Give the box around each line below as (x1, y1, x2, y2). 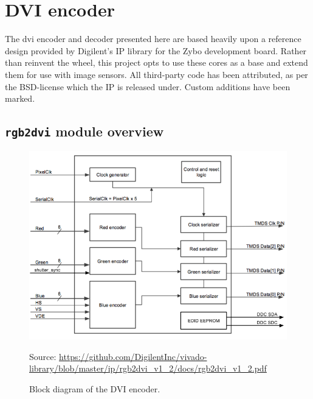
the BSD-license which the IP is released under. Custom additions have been (5, 80, 291, 93)
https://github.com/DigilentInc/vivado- (59, 350, 207, 362)
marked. (5, 92, 35, 105)
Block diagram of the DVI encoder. (29, 382, 160, 395)
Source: (29, 350, 57, 362)
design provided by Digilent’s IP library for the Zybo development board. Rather (5, 44, 307, 57)
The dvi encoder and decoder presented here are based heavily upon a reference (5, 32, 301, 45)
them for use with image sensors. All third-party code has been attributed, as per (5, 68, 308, 80)
